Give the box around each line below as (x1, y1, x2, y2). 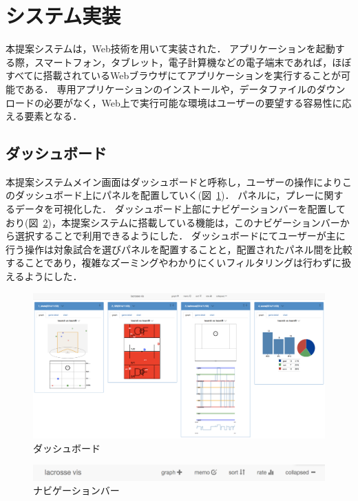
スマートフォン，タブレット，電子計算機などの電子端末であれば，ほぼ (34, 54, 352, 69)
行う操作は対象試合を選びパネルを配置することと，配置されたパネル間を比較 (6, 242, 352, 256)
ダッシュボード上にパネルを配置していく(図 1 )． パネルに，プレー (14, 188, 315, 202)
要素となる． (24, 109, 83, 123)
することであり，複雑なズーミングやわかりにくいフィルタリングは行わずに (6, 255, 341, 270)
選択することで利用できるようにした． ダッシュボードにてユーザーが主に (14, 228, 346, 243)
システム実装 (6, 1, 121, 30)
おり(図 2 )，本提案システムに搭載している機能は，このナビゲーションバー (6, 215, 340, 229)
